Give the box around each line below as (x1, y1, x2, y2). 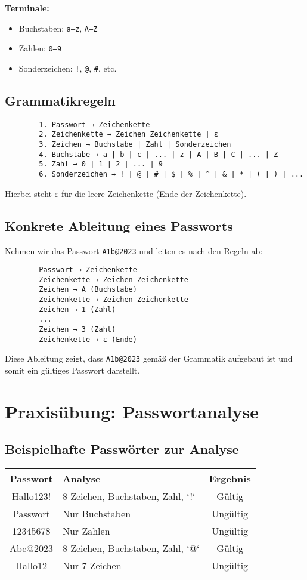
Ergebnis (209, 471, 251, 486)
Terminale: (5, 2, 49, 14)
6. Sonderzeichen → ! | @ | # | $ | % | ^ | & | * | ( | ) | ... (39, 170, 304, 179)
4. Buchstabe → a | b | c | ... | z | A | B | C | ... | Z (39, 150, 278, 159)
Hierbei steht (5, 187, 52, 199)
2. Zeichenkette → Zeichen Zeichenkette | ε (39, 130, 218, 139)
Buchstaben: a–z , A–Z (18, 21, 98, 34)
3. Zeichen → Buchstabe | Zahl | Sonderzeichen (39, 140, 231, 149)
